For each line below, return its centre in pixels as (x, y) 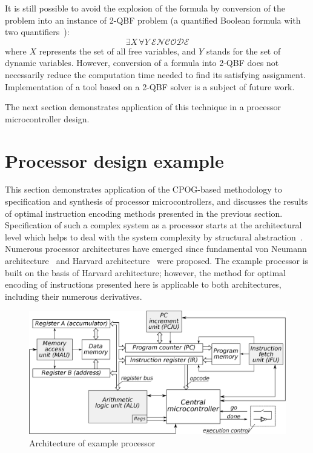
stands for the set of (243, 51)
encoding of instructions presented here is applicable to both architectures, (143, 284)
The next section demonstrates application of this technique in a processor (143, 107)
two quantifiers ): (37, 32)
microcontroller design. (47, 118)
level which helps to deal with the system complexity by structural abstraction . (154, 236)
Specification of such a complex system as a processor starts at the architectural (153, 225)
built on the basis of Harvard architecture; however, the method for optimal (145, 272)
